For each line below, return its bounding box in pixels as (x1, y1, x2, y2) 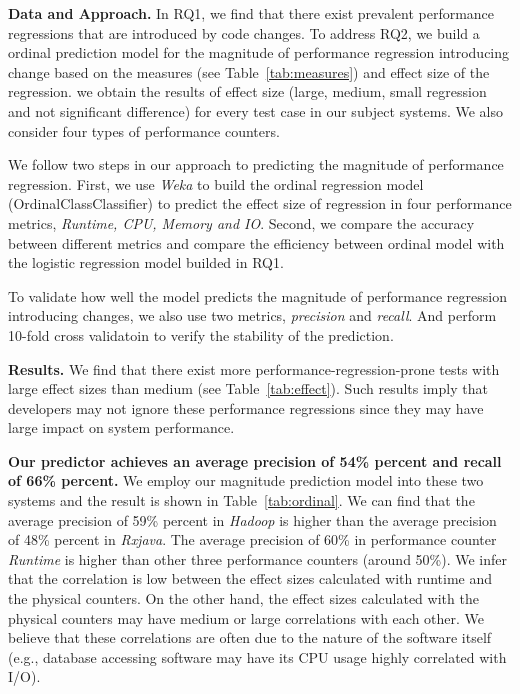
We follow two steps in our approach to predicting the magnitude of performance (8, 154, 504, 175)
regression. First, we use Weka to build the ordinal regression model (8, 173, 424, 194)
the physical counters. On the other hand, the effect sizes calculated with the (8, 588, 479, 609)
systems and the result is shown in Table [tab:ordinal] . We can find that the (8, 490, 475, 511)
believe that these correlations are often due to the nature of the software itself (8, 627, 492, 648)
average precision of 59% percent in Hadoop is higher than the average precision (8, 509, 497, 530)
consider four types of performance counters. (8, 120, 280, 141)
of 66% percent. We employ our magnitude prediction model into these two (8, 470, 484, 491)
